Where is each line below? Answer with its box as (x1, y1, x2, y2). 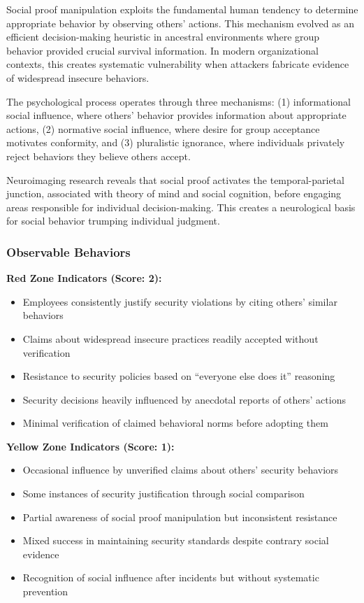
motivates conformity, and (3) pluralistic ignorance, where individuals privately (6, 135, 345, 150)
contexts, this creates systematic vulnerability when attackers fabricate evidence (6, 57, 349, 71)
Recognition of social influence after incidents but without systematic (22, 570, 319, 585)
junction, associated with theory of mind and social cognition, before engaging (6, 186, 342, 201)
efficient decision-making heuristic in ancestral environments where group (6, 29, 320, 44)
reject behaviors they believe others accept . (6, 148, 191, 163)
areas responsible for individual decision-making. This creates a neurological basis (6, 199, 356, 214)
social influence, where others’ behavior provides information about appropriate (6, 108, 347, 122)
